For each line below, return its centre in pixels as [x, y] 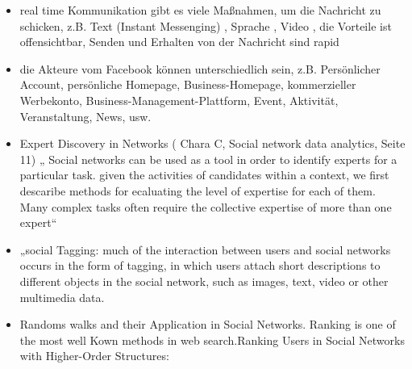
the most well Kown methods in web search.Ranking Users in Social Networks [212, 340]
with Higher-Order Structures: [94, 356]
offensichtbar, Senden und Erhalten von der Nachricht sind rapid [179, 42]
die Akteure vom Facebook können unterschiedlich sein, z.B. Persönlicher [200, 68]
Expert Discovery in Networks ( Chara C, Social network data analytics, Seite [212, 143]
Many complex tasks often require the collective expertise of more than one [206, 206]
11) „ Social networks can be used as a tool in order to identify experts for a [208, 159]
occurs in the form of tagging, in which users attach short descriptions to [200, 265]
